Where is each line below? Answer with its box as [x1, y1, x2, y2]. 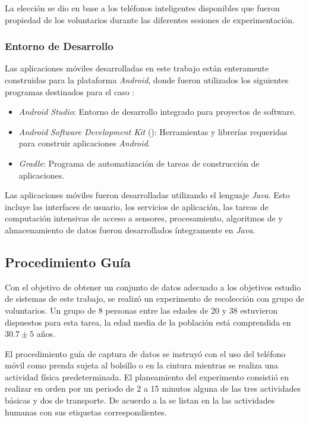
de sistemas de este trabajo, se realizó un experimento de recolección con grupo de [5, 292, 304, 305]
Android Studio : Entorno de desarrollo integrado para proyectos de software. [18, 105, 297, 118]
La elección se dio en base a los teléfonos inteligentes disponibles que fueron [5, 2, 280, 14]
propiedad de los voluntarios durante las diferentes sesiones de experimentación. [5, 13, 295, 26]
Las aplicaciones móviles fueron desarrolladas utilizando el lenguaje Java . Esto [5, 189, 290, 201]
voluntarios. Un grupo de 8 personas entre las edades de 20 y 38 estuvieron [5, 304, 278, 316]
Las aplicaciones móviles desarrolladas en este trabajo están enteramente [5, 62, 269, 74]
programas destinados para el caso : [5, 85, 135, 98]
